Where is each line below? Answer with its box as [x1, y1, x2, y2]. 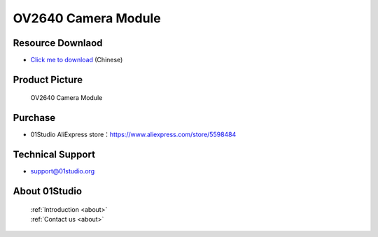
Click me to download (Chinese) [30, 56, 123, 64]
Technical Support [13, 149, 96, 161]
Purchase [13, 112, 56, 124]
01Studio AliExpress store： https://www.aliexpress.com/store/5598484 [30, 130, 237, 139]
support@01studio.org [30, 167, 94, 175]
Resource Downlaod [13, 37, 103, 49]
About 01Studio [13, 185, 83, 197]
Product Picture [13, 73, 83, 85]
